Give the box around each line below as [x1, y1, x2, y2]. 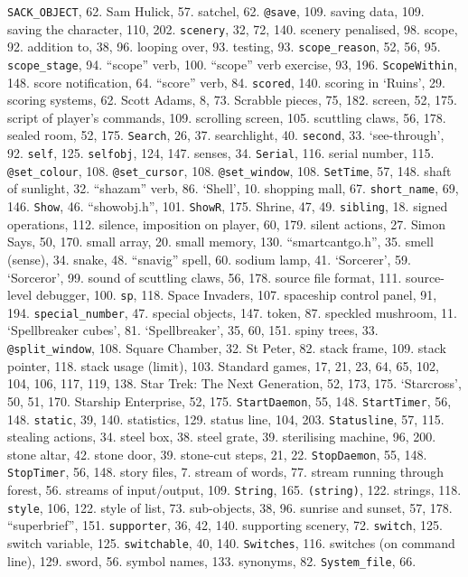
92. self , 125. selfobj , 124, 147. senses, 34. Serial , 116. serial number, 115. [7, 144, 435, 163]
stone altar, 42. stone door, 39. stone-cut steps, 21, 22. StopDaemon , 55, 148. [7, 444, 427, 463]
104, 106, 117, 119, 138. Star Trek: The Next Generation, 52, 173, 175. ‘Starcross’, [7, 374, 462, 393]
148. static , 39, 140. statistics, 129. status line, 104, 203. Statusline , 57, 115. [7, 409, 445, 428]
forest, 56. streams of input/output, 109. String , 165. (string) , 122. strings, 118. [7, 480, 462, 499]
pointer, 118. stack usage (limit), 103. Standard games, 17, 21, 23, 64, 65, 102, [7, 356, 439, 375]
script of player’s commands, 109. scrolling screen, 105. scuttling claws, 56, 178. [7, 107, 446, 126]
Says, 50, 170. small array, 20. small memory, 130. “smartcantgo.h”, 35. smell [7, 232, 434, 251]
